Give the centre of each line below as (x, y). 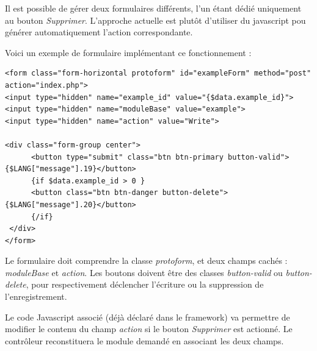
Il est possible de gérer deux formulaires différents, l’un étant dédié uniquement (153, 8)
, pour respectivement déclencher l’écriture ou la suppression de (145, 284)
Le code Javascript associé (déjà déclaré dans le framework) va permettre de (148, 317)
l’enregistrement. (36, 296)
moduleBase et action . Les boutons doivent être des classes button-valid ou (144, 272)
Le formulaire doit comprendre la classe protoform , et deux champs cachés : (146, 261)
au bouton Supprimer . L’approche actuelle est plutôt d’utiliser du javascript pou (155, 20)
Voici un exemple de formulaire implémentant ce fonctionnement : (128, 52)
